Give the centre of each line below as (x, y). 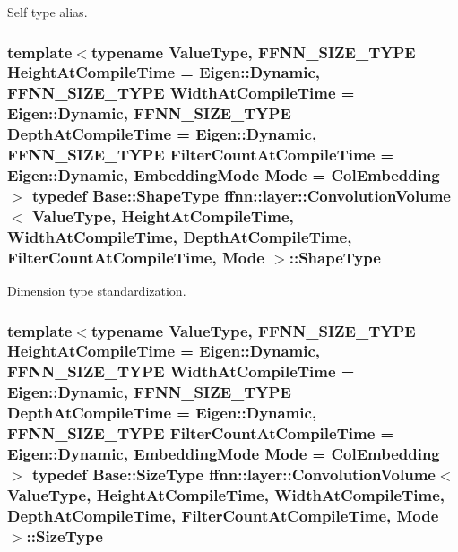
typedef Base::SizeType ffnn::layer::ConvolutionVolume (233, 474)
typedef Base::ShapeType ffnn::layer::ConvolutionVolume (241, 195)
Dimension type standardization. (97, 291)
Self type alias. (48, 12)
